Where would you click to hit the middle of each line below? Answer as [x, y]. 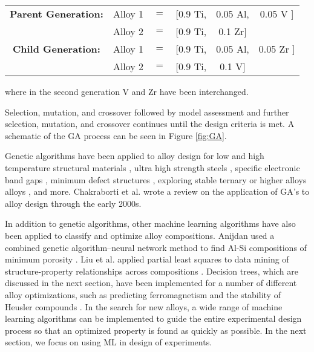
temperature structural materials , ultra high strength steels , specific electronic [152, 167]
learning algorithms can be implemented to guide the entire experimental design [153, 318]
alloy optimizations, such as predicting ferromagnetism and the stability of [143, 294]
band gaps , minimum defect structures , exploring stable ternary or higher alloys [156, 179]
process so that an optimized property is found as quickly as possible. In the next [156, 330]
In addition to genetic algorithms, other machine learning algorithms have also [150, 223]
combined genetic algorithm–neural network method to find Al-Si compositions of [156, 247]
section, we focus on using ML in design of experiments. [109, 342]
